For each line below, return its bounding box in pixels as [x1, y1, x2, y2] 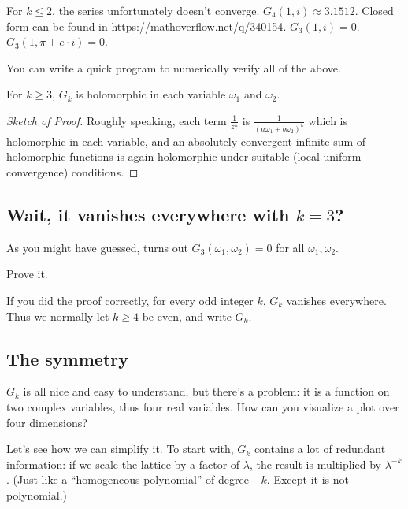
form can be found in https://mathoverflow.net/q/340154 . [6, 17, 287, 34]
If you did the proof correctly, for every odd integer [6, 292, 254, 309]
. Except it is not [266, 471, 349, 488]
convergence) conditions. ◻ [6, 164, 139, 180]
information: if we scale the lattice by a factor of [6, 455, 240, 472]
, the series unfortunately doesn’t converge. [52, 2, 260, 18]
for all [276, 239, 305, 255]
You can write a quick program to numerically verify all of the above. [6, 59, 341, 76]
